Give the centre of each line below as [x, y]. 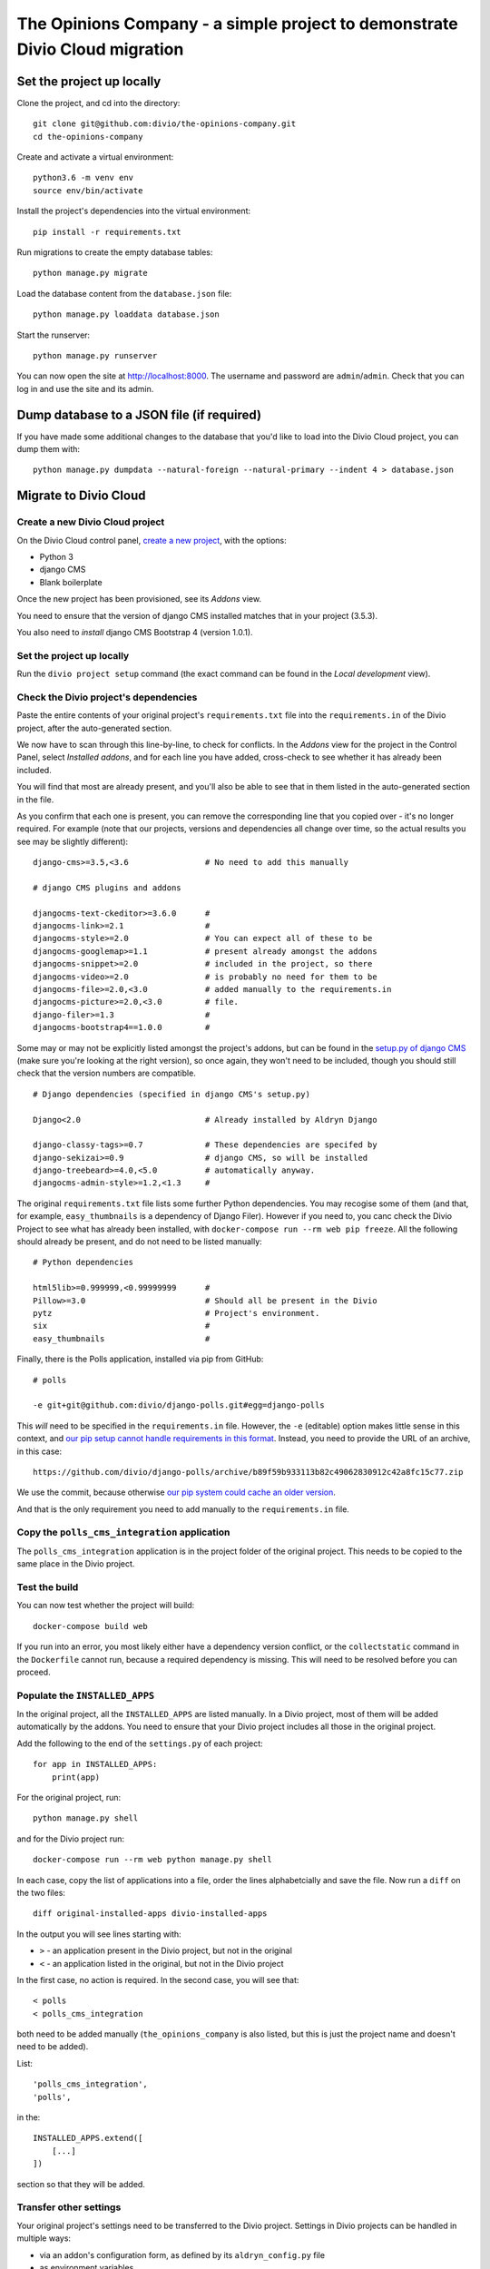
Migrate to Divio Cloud [81, 496]
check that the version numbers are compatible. [107, 1073]
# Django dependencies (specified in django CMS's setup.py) [171, 1094]
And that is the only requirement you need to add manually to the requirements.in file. [183, 1509]
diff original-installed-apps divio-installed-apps [150, 1914]
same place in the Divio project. [76, 1564]
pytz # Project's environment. [176, 1313]
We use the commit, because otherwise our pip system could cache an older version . [176, 1492]
